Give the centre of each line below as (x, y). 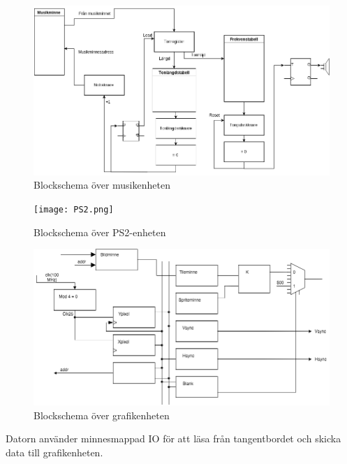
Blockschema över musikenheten (102, 185)
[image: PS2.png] (74, 209)
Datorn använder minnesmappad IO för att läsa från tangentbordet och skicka (173, 438)
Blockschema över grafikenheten (102, 415)
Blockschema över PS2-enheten (100, 232)
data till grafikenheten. (54, 452)
